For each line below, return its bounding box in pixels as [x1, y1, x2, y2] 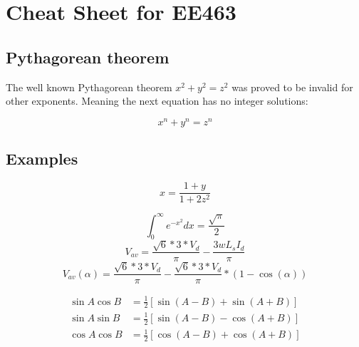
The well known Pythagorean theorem [6, 79, 172, 94]
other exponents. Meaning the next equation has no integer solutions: [6, 93, 308, 108]
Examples [6, 147, 78, 170]
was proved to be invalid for [231, 79, 353, 94]
